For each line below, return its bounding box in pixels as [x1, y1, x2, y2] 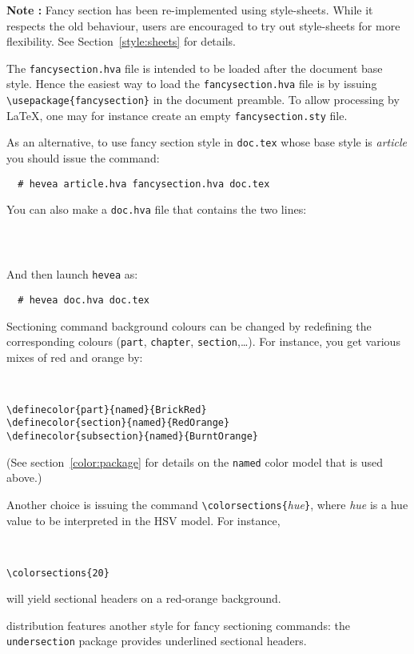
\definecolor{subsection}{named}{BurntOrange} [6, 431, 258, 443]
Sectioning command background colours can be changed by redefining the [6, 317, 372, 334]
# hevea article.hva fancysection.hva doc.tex [18, 178, 270, 190]
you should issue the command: [6, 150, 160, 167]
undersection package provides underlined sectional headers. [6, 632, 307, 649]
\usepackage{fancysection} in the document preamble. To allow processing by [6, 91, 400, 108]
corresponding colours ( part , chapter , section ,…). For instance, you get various [6, 333, 400, 350]
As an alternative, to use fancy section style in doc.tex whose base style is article [6, 134, 408, 150]
